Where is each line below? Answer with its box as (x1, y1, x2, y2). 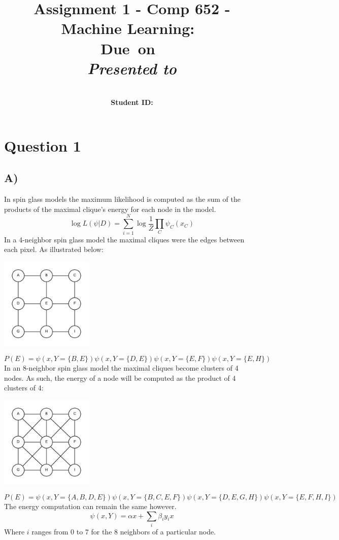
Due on (100, 38, 155, 58)
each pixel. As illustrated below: (4, 244, 104, 255)
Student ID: (111, 97, 153, 107)
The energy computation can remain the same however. (4, 501, 177, 512)
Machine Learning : (61, 18, 195, 39)
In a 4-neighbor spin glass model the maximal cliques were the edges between (4, 234, 245, 244)
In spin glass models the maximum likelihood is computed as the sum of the (4, 194, 241, 204)
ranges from (31, 526, 69, 536)
